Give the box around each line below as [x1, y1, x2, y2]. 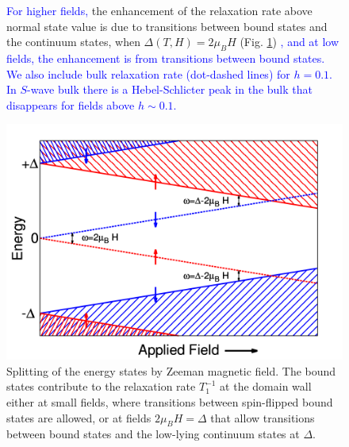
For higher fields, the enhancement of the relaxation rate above [6, 2, 313, 18]
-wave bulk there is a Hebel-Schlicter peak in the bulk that [27, 81, 313, 98]
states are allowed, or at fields [6, 409, 151, 426]
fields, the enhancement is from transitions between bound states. [6, 49, 325, 66]
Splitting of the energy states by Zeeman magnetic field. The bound [6, 362, 336, 379]
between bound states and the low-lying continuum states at [6, 426, 300, 442]
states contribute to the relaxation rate [6, 378, 196, 395]
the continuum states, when [6, 33, 140, 50]
